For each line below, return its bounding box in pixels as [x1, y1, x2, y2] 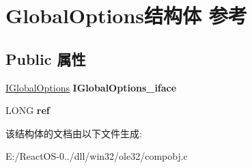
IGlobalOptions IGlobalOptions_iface [5, 80, 177, 94]
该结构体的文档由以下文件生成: [5, 126, 142, 140]
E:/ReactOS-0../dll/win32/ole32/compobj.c [5, 149, 188, 163]
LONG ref [5, 103, 50, 117]
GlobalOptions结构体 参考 [5, 1, 247, 29]
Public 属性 [5, 48, 86, 69]
